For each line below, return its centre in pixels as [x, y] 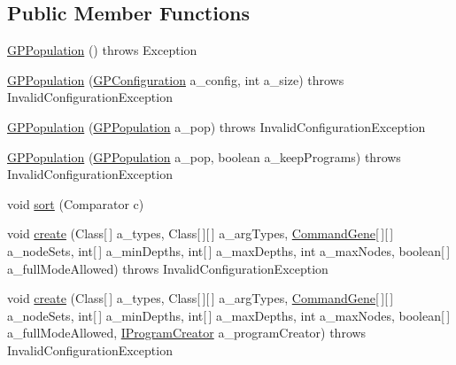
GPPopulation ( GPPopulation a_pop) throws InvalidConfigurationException [216, 126]
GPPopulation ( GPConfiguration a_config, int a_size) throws [176, 79]
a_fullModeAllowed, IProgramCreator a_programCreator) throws [187, 333]
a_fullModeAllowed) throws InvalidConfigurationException [168, 268]
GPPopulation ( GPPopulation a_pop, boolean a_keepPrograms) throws [204, 156]
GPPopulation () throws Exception [102, 50]
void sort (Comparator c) [76, 203]
